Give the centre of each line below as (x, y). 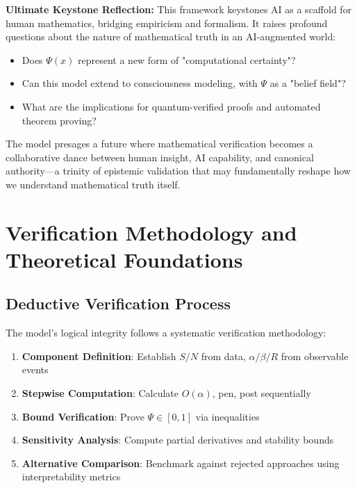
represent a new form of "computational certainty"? (187, 59)
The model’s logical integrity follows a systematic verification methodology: (166, 333)
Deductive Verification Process (118, 303)
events (35, 369)
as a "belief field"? (308, 83)
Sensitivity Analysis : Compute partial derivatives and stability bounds (178, 440)
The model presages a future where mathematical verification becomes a (159, 144)
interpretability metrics (71, 477)
